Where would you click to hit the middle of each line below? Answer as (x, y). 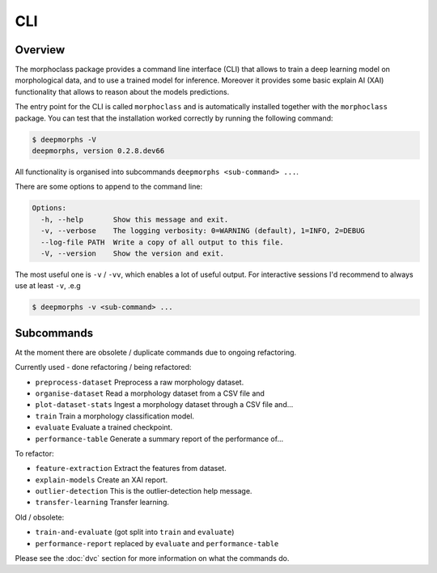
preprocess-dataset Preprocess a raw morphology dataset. (140, 382)
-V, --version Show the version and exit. (132, 253)
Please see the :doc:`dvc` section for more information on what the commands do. (152, 558)
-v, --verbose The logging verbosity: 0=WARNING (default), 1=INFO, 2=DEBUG (203, 231)
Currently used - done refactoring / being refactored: (103, 367)
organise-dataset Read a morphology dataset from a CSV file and (150, 393)
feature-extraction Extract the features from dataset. (131, 469)
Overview (40, 50)
